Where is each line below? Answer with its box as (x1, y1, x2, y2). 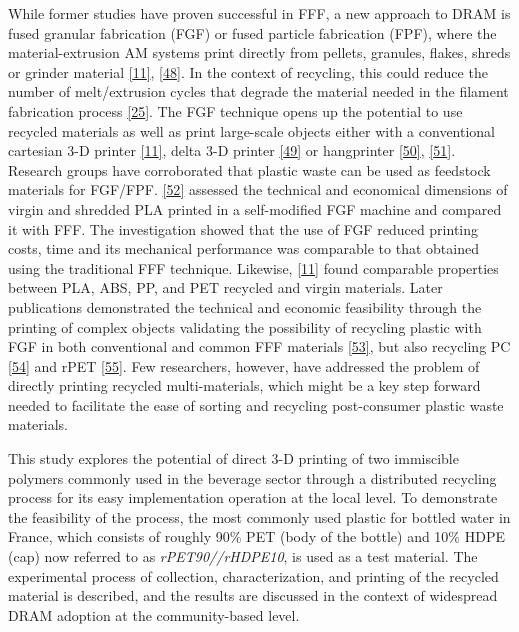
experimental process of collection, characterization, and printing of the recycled (8, 565, 499, 586)
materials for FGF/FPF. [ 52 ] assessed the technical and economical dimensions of (8, 179, 508, 200)
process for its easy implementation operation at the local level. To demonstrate (8, 487, 498, 508)
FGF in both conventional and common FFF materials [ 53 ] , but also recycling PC (8, 336, 511, 357)
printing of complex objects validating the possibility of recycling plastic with (8, 316, 482, 337)
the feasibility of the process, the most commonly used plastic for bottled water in (8, 506, 511, 527)
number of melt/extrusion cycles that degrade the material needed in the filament (8, 81, 509, 102)
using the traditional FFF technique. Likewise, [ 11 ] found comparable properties (8, 257, 499, 278)
